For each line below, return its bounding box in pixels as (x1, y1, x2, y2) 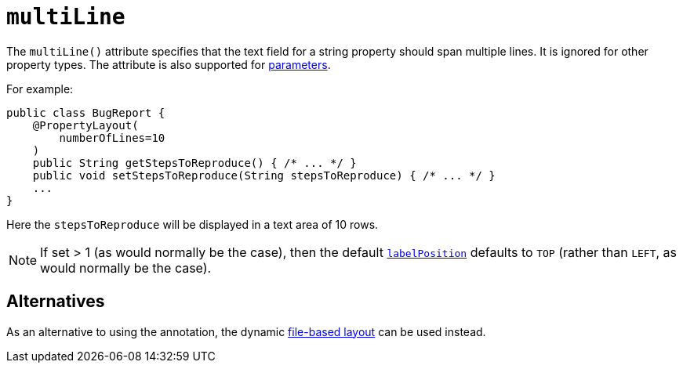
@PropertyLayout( (32, 118, 139, 132)
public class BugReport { (6, 106, 165, 119)
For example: (6, 81, 74, 96)
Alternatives (6, 291, 105, 312)
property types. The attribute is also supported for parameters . (6, 57, 331, 71)
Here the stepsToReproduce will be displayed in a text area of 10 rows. (6, 217, 379, 231)
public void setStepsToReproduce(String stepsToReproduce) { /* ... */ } (32, 168, 496, 182)
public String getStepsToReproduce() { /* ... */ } (32, 156, 357, 169)
